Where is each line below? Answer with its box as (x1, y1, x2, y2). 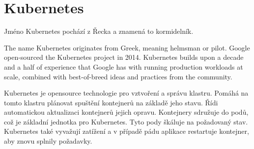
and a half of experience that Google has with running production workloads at (4, 61, 243, 72)
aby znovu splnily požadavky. (4, 136, 92, 146)
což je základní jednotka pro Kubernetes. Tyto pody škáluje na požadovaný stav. (4, 116, 248, 126)
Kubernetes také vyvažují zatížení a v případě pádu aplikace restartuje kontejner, (4, 126, 249, 136)
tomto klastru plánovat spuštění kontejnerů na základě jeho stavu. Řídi (4, 97, 218, 107)
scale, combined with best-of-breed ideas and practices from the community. (4, 71, 232, 81)
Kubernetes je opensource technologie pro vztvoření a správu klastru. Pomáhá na (4, 88, 249, 98)
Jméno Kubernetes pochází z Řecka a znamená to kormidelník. (4, 26, 194, 36)
